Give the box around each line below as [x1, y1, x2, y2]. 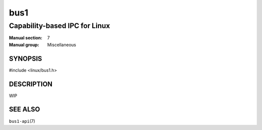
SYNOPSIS [9, 54, 42, 63]
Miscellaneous [47, 42, 76, 48]
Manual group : [9, 42, 39, 48]
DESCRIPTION [9, 80, 53, 88]
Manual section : [9, 35, 43, 41]
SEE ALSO [9, 105, 40, 114]
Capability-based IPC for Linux [9, 21, 110, 30]
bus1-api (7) [9, 118, 35, 124]
